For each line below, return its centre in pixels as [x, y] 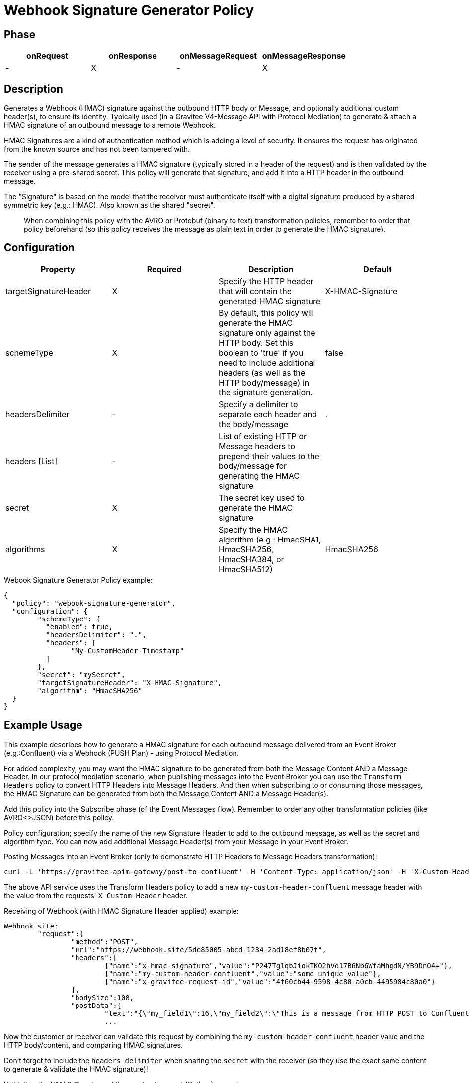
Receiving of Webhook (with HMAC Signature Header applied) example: [121, 911]
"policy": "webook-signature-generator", [94, 603]
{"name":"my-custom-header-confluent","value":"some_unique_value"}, [243, 973]
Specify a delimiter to [258, 404]
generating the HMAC [259, 476]
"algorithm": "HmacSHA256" [90, 690]
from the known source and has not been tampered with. [97, 149]
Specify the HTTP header [266, 281]
